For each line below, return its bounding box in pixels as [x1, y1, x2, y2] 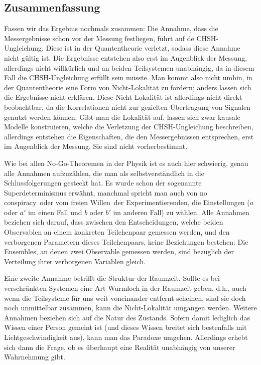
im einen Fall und [28, 207, 82, 217]
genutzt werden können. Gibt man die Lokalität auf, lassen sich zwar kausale [4, 111, 240, 122]
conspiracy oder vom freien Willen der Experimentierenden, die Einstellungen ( [4, 197, 250, 208]
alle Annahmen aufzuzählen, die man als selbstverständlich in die [4, 167, 204, 178]
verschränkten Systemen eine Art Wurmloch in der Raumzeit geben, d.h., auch [4, 283, 246, 293]
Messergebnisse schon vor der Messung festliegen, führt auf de [4, 33, 194, 43]
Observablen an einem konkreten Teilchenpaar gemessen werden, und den [4, 227, 230, 237]
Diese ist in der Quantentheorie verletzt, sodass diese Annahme [46, 43, 240, 53]
